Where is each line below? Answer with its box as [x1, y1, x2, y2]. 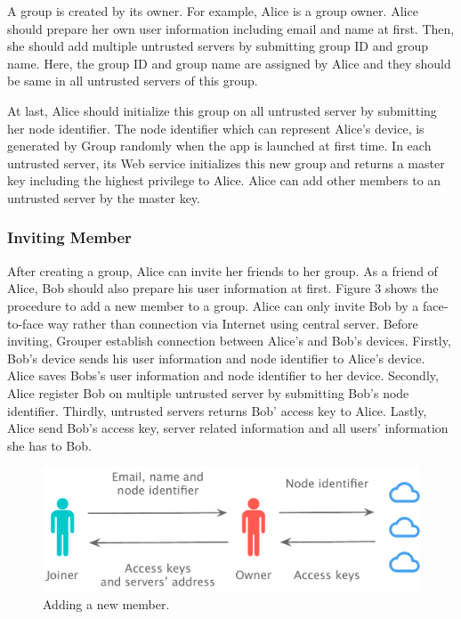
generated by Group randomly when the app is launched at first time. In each [7, 136, 432, 155]
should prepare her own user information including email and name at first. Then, [7, 19, 455, 37]
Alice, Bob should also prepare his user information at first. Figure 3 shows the [7, 279, 439, 297]
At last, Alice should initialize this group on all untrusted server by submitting [7, 101, 437, 119]
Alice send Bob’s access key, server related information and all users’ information [7, 419, 449, 437]
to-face [7, 314, 44, 332]
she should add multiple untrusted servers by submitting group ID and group [7, 37, 429, 55]
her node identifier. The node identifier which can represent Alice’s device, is [7, 118, 425, 137]
